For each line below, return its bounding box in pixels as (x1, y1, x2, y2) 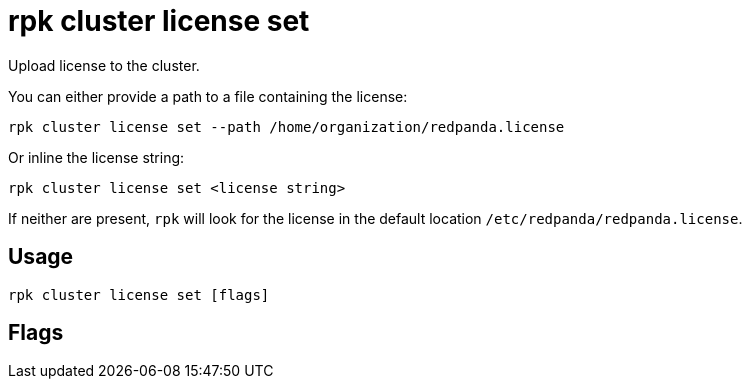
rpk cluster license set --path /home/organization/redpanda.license (8, 118, 565, 135)
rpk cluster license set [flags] (8, 286, 270, 303)
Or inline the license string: (8, 148, 185, 166)
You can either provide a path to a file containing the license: (8, 87, 408, 105)
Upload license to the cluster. (8, 56, 200, 74)
